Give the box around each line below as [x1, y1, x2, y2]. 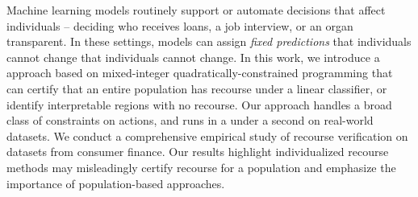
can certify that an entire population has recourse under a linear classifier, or [6, 80, 387, 96]
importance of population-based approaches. [6, 174, 225, 191]
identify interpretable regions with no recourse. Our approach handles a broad [6, 96, 392, 113]
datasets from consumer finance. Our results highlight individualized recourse [6, 143, 389, 160]
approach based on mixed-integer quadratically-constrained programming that [6, 64, 393, 81]
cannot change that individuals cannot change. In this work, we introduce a [6, 48, 380, 65]
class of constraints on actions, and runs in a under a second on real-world [6, 112, 374, 129]
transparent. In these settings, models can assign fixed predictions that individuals [6, 33, 412, 50]
